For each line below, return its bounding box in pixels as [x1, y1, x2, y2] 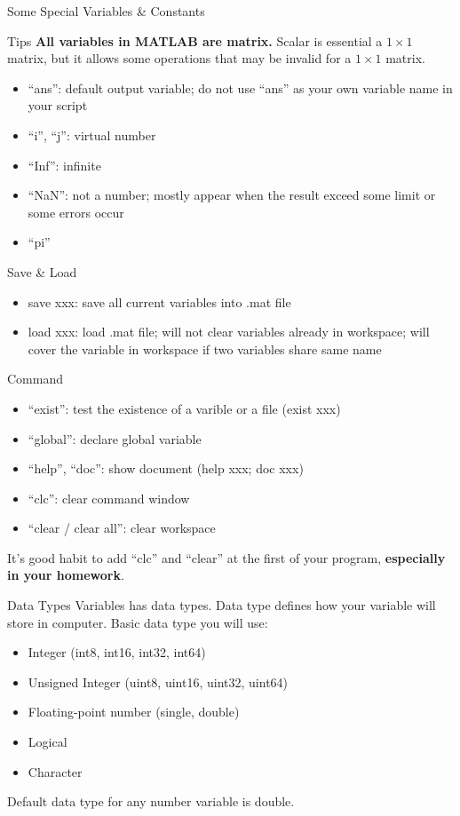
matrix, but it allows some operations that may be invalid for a [7, 49, 352, 67]
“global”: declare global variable [28, 429, 202, 448]
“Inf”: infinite [28, 155, 101, 174]
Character [28, 762, 83, 780]
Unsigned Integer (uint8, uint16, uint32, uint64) [28, 672, 289, 691]
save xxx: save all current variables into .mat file [28, 292, 291, 311]
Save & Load [7, 262, 77, 281]
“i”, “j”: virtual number [28, 125, 156, 144]
